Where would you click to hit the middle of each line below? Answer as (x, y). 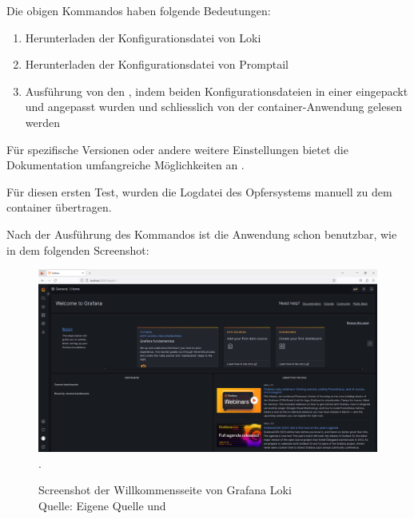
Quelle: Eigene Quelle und (102, 505)
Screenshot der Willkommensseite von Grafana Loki (165, 490)
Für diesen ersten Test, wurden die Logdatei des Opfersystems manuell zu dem (199, 191)
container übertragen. (59, 207)
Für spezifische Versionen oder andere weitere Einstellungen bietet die (177, 149)
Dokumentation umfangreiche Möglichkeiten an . (125, 165)
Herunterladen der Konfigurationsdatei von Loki (143, 37)
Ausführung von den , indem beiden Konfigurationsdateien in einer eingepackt (217, 91)
